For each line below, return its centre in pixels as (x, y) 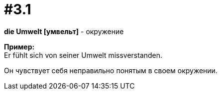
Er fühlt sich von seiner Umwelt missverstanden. (83, 55)
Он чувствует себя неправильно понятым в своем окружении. (111, 70)
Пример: (19, 47)
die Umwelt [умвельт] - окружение (64, 31)
